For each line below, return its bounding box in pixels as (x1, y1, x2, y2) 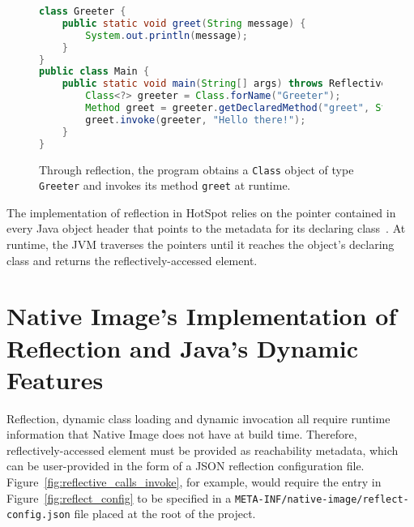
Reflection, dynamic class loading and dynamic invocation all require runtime (6, 409, 391, 426)
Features (6, 362, 104, 396)
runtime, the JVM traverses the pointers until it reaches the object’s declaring (6, 236, 395, 252)
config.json (6, 509, 70, 521)
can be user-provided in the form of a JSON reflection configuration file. (6, 457, 365, 474)
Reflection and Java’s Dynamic (6, 331, 359, 364)
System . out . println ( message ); (85, 29, 248, 41)
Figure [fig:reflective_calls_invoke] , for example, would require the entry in (6, 473, 382, 491)
